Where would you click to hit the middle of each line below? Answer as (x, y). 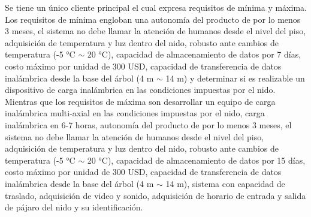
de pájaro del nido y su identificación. (74, 207)
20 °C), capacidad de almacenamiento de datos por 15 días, (196, 160)
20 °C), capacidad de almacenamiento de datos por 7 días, (194, 54)
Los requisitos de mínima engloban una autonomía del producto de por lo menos (153, 19)
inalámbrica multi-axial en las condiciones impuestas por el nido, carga (135, 113)
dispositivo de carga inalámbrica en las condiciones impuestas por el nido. (140, 90)
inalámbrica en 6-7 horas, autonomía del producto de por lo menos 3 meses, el (148, 124)
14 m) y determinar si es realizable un (235, 78)
